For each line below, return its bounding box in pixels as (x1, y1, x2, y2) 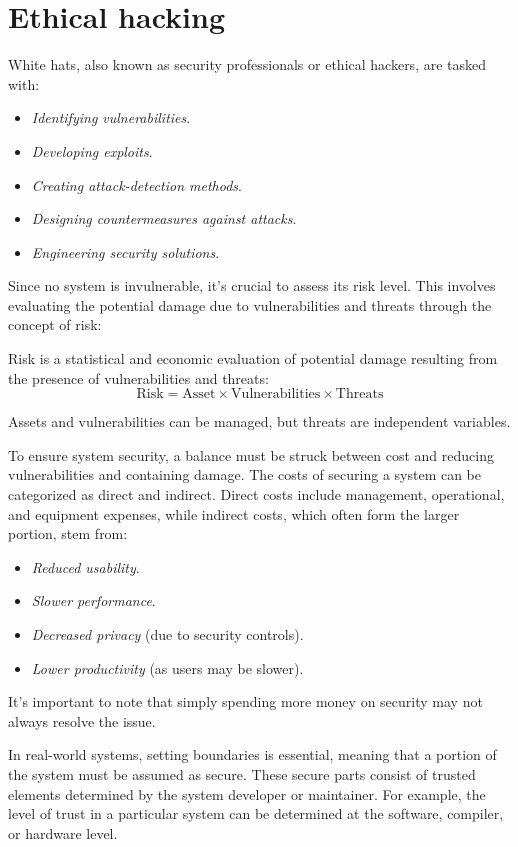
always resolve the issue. (8, 710, 156, 731)
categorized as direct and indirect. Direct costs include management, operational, (8, 484, 505, 505)
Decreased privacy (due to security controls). (31, 624, 304, 644)
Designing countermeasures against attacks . (31, 208, 297, 229)
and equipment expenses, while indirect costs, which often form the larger (8, 503, 460, 524)
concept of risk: (8, 314, 102, 335)
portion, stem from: (8, 523, 128, 544)
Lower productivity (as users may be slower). (31, 657, 304, 678)
